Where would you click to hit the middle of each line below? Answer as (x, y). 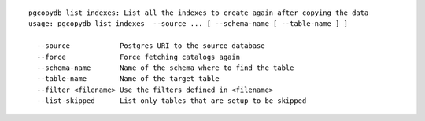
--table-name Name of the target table (128, 79)
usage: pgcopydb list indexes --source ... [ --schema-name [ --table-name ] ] (188, 24)
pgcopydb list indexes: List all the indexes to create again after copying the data (199, 13)
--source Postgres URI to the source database (151, 46)
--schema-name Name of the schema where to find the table (165, 68)
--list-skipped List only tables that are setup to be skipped (172, 101)
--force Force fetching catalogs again (138, 57)
